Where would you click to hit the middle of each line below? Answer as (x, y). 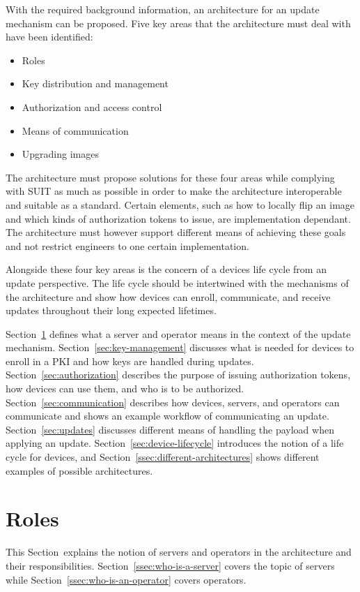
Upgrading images (60, 154)
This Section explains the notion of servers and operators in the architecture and (179, 552)
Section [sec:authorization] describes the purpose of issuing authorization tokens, (178, 375)
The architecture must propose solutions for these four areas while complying (170, 177)
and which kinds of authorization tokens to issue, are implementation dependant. (178, 218)
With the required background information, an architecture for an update (163, 9)
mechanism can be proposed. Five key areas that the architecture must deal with (178, 23)
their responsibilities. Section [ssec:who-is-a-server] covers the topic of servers (170, 565)
